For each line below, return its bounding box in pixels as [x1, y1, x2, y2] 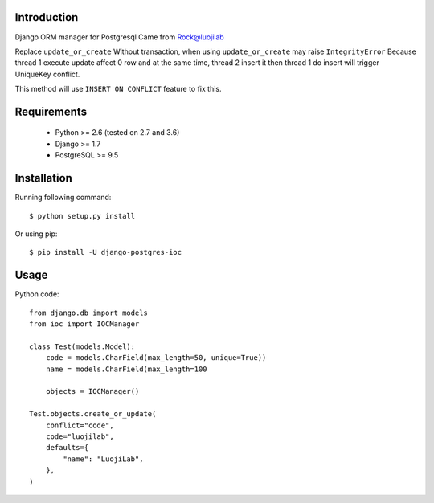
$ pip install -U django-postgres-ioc [29, 247, 182, 257]
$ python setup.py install [29, 211, 136, 220]
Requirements [14, 104, 88, 118]
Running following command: [14, 193, 112, 202]
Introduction [14, 10, 79, 24]
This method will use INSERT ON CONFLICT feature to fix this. [14, 84, 222, 94]
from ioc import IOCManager [29, 320, 140, 329]
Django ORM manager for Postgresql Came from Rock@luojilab [14, 32, 224, 42]
